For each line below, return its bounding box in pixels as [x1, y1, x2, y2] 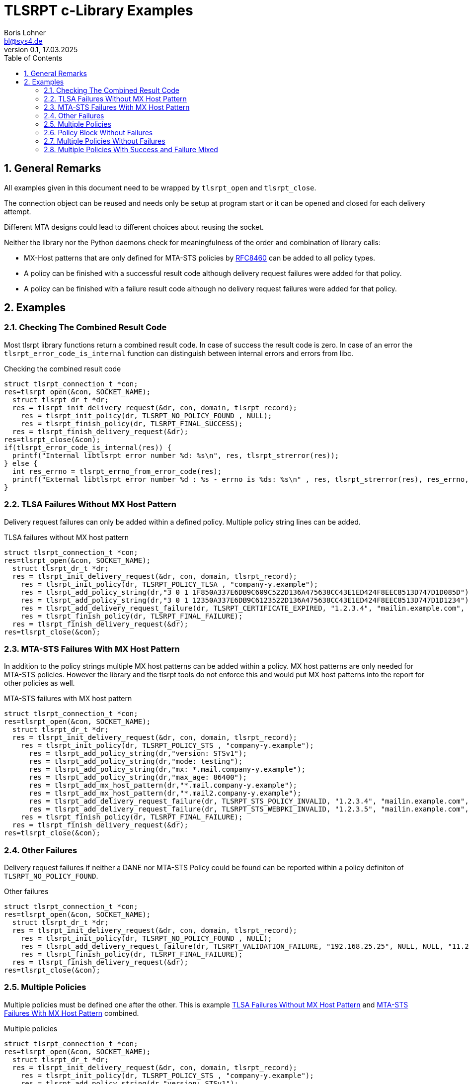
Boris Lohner [4, 28, 46, 37]
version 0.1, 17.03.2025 [4, 45, 78, 54]
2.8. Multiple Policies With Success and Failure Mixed [44, 145, 218, 154]
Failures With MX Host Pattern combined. [4, 1008, 139, 1017]
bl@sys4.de [4, 36, 43, 45]
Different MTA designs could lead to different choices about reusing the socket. [4, 222, 264, 231]
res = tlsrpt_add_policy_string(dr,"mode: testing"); [29, 757, 243, 766]
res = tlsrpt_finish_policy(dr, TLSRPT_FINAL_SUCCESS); [20, 419, 243, 428]
